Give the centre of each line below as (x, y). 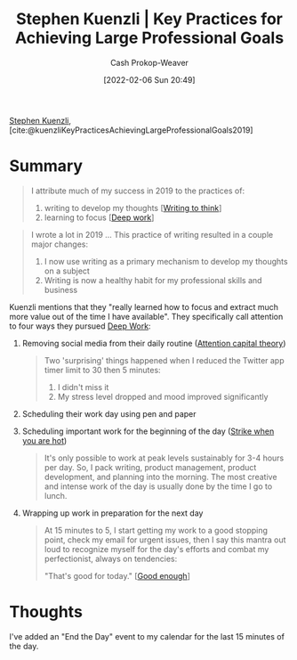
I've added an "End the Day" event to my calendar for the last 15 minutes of (147, 636)
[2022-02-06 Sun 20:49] (149, 79)
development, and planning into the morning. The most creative (161, 477)
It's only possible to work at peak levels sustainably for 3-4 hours (164, 458)
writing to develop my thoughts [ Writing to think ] (133, 208)
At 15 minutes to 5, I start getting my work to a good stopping (156, 530)
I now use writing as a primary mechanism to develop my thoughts (166, 261)
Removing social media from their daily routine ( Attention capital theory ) (154, 343)
